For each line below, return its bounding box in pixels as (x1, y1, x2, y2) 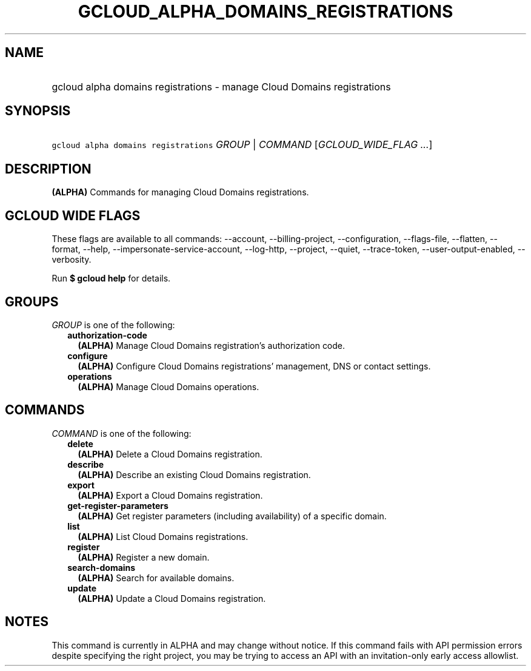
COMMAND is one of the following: (52, 428, 192, 439)
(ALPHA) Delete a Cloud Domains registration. (78, 448, 262, 459)
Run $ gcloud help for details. (52, 273, 171, 284)
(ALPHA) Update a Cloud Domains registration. (78, 593, 266, 604)
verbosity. (52, 254, 92, 265)
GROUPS (5, 294, 59, 309)
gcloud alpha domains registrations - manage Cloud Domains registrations (52, 80, 391, 93)
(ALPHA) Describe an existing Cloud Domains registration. (78, 469, 311, 480)
